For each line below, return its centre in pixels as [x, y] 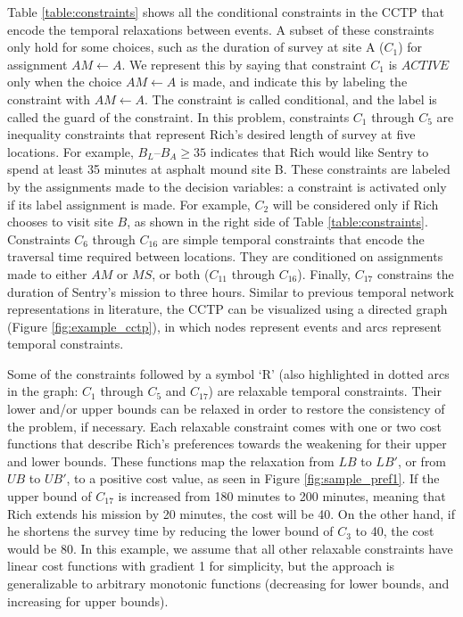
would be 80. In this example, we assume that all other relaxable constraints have [230, 548]
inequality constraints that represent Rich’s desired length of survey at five [211, 134]
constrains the [415, 273]
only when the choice [65, 82]
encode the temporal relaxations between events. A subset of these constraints [221, 29]
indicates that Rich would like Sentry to [319, 151]
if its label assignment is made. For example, [129, 204]
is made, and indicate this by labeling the [294, 82]
